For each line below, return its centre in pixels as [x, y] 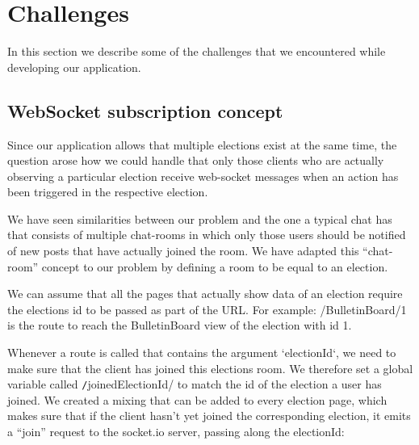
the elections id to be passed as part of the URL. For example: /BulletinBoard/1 [207, 309]
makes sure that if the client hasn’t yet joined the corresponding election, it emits [209, 416]
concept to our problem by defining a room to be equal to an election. [215, 266]
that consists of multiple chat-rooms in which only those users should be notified [207, 235]
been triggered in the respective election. [108, 192]
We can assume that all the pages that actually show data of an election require [205, 294]
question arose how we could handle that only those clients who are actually [196, 160]
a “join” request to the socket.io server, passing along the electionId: [176, 432]
